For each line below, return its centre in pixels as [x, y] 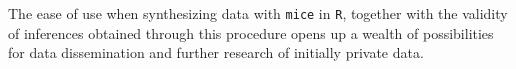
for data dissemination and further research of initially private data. [216, 52]
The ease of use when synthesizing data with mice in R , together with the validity [258, 13]
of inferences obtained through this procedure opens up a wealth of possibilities [251, 32]
